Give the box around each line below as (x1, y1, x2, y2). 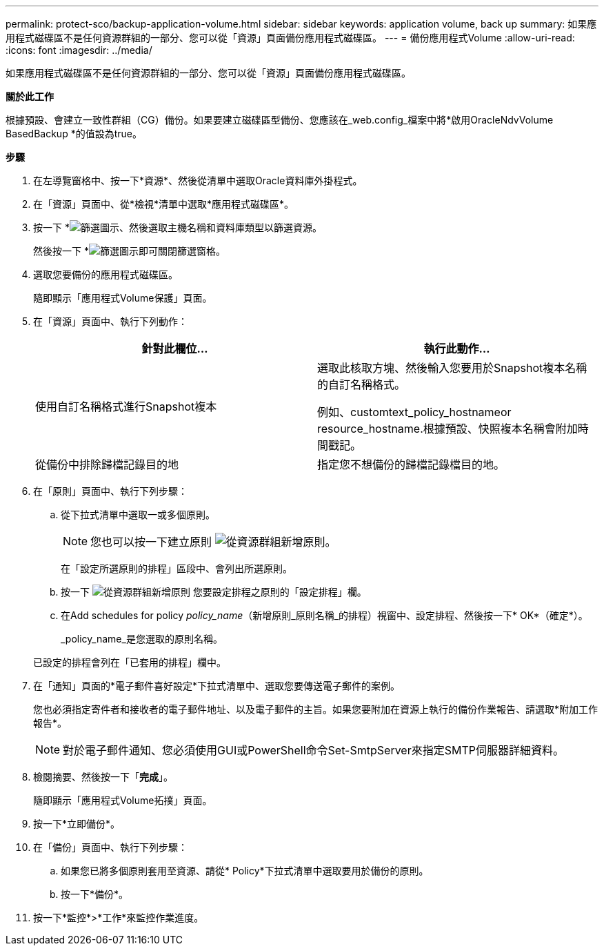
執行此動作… (423, 342, 490, 355)
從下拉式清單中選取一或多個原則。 (61, 509, 215, 520)
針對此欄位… (141, 342, 208, 355)
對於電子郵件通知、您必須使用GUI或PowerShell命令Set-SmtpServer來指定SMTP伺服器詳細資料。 (63, 743, 564, 757)
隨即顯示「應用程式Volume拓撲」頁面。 (33, 794, 212, 806)
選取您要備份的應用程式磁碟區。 (33, 268, 178, 280)
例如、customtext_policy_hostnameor (317, 405, 512, 419)
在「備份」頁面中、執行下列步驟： (33, 841, 188, 853)
